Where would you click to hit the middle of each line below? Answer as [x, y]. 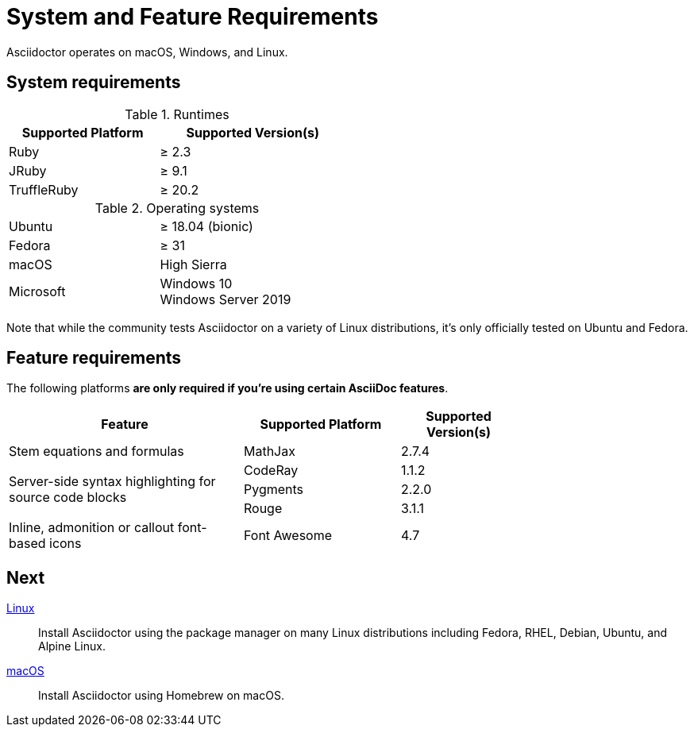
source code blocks [68, 498]
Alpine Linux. [72, 646]
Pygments [274, 490]
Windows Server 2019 [226, 299]
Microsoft [37, 291]
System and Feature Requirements [193, 17]
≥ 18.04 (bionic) [206, 226]
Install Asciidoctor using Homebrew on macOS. [161, 696]
